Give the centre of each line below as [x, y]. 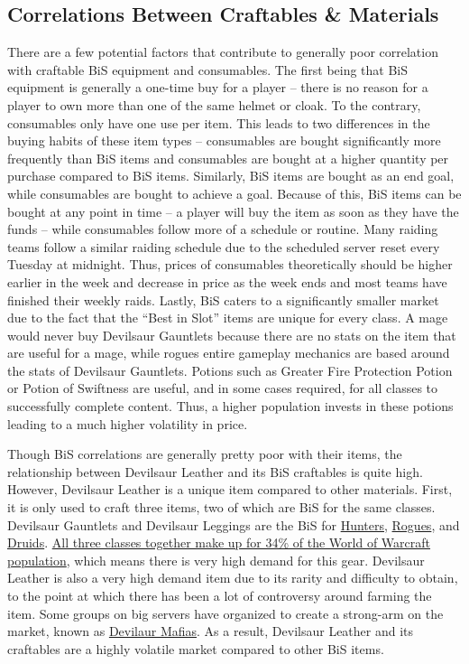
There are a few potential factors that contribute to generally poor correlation [223, 52]
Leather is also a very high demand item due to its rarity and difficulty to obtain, [233, 578]
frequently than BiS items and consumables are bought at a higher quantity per [228, 158]
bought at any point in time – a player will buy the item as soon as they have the [233, 211]
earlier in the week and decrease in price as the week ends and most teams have [227, 281]
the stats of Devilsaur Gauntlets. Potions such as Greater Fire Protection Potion [230, 370]
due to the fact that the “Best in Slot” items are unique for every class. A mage [228, 318]
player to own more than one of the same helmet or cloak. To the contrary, [214, 104]
